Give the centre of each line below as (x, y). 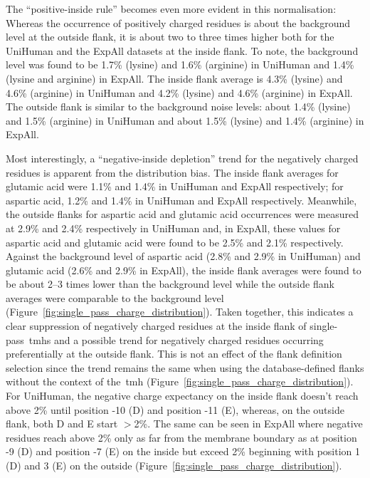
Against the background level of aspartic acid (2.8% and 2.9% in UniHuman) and (183, 256)
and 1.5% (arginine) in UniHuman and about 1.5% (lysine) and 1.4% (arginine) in (185, 120)
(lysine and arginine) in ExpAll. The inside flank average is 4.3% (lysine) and (174, 78)
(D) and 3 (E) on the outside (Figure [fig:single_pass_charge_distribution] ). (174, 465)
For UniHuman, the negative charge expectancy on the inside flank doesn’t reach (182, 396)
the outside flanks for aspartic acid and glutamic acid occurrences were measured (183, 214)
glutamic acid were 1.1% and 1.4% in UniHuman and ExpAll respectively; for (175, 186)
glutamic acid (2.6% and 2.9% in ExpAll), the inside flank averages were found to (184, 270)
